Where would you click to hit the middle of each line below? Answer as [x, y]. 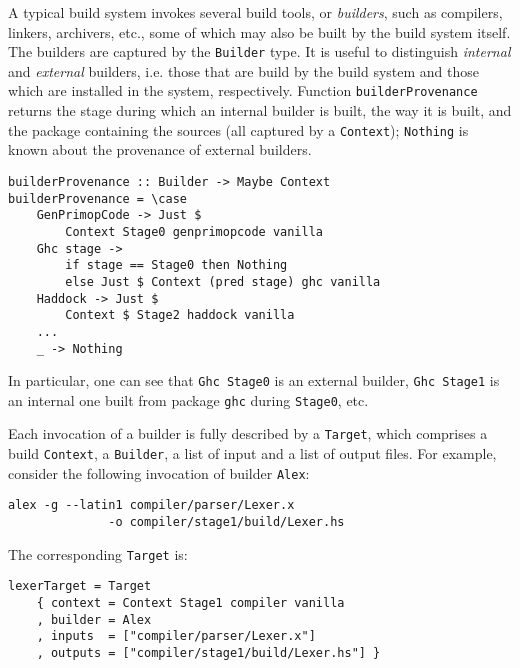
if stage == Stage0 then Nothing [176, 265]
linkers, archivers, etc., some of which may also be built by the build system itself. [259, 31]
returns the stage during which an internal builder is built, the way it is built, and [260, 110]
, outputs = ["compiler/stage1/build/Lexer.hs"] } [208, 653]
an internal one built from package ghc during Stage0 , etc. [188, 399]
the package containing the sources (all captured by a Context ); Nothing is [238, 129]
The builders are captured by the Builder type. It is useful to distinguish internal [259, 51]
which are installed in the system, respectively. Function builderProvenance [243, 90]
